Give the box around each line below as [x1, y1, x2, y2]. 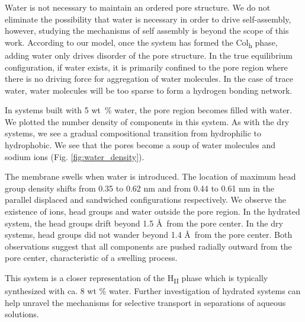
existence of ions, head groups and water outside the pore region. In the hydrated [5, 205, 300, 218]
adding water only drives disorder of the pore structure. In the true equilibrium [5, 49, 293, 61]
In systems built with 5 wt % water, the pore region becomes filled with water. [5, 104, 292, 116]
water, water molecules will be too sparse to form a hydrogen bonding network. [5, 84, 293, 96]
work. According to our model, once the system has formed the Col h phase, [5, 36, 278, 50]
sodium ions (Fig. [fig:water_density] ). [5, 150, 145, 162]
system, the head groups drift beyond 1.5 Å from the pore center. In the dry [5, 216, 283, 229]
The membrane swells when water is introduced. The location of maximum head [5, 170, 296, 183]
